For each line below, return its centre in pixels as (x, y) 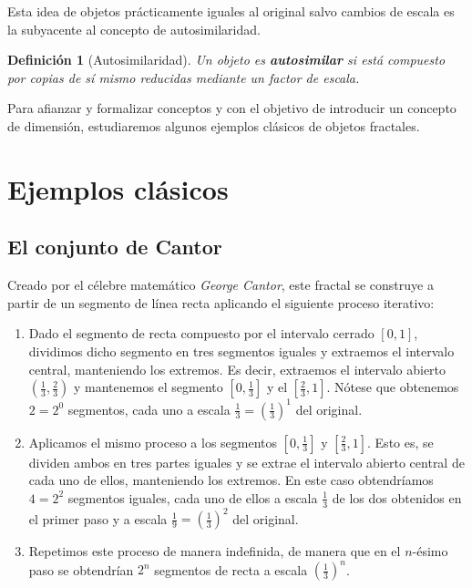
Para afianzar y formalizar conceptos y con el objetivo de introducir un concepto (232, 108)
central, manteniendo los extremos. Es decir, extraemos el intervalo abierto (237, 369)
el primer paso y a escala (98, 518)
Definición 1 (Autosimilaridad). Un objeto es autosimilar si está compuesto (226, 60)
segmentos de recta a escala (231, 569)
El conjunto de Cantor (115, 247)
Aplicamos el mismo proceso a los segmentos (153, 442)
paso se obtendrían (81, 569)
